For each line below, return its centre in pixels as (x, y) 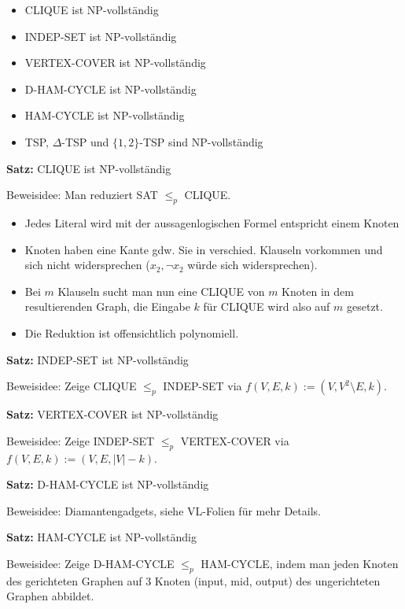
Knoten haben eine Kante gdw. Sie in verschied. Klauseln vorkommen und (204, 249)
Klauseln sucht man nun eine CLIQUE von (161, 291)
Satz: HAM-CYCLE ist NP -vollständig (101, 537)
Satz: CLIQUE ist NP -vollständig (89, 168)
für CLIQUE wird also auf (267, 306)
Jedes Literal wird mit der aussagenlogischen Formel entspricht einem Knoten (212, 222)
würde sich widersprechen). (252, 265)
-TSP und (85, 141)
